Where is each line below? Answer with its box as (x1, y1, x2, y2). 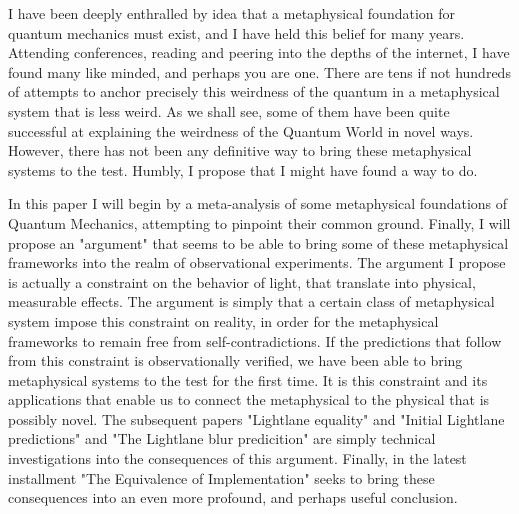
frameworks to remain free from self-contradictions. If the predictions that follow (8, 330, 502, 351)
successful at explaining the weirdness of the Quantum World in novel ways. (8, 120, 474, 141)
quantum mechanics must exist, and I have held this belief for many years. (8, 22, 465, 43)
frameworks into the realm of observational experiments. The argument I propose (8, 252, 506, 273)
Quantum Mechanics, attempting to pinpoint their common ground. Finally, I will (8, 212, 511, 233)
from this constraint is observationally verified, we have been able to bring (8, 350, 463, 371)
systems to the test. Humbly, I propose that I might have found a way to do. (8, 159, 478, 180)
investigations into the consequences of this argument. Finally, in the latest (8, 448, 467, 469)
